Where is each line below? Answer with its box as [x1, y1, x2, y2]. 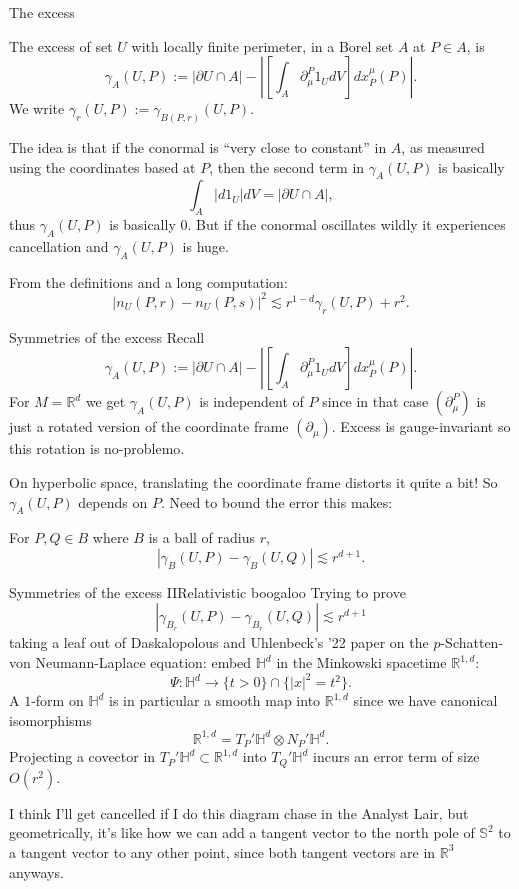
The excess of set [9, 35, 113, 56]
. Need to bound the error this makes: [160, 491, 393, 512]
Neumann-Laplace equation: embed [35, 652, 252, 673]
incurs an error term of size [312, 746, 480, 767]
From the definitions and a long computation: [9, 271, 288, 292]
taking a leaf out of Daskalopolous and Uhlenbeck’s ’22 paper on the [9, 632, 429, 653]
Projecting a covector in [9, 746, 156, 767]
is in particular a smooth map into [109, 690, 321, 711]
